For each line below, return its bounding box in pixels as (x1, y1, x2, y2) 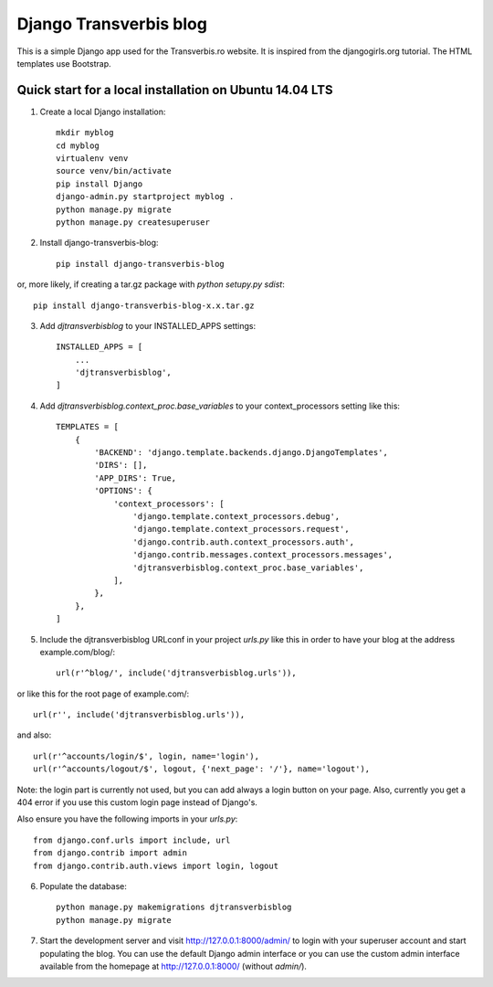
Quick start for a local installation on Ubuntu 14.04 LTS (16, 82, 333, 98)
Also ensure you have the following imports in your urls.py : (16, 813, 238, 824)
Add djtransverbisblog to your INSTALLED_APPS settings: (39, 320, 257, 331)
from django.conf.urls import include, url (33, 834, 231, 845)
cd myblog (56, 140, 100, 151)
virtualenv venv (56, 154, 129, 164)
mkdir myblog (56, 128, 114, 138)
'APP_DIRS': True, (94, 472, 177, 483)
